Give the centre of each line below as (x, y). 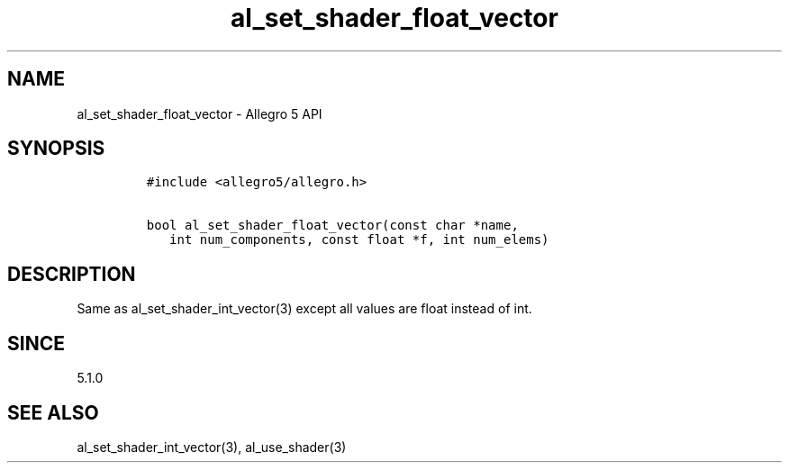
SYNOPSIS (56, 149)
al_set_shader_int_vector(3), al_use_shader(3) (212, 447)
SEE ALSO (53, 412)
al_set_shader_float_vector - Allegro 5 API (200, 113)
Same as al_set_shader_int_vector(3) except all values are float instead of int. (304, 309)
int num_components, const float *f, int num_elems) (359, 240)
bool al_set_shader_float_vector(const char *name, (332, 226)
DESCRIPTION (72, 274)
